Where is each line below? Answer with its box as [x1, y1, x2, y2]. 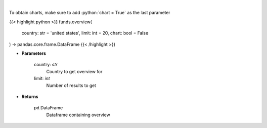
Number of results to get [46, 82, 96, 88]
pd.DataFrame [34, 105, 63, 111]
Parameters [21, 50, 46, 56]
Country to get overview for [46, 68, 103, 74]
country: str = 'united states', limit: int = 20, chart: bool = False [21, 30, 148, 36]
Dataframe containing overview [46, 112, 111, 118]
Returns [21, 93, 39, 99]
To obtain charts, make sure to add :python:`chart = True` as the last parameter [9, 10, 171, 16]
